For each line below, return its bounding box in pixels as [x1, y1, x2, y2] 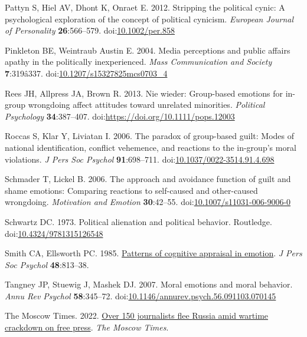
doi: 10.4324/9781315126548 [5, 227, 103, 239]
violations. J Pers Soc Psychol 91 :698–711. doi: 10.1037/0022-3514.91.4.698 [5, 153, 275, 165]
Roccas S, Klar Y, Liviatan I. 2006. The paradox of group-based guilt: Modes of [5, 130, 294, 142]
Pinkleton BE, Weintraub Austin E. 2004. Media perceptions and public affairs [5, 44, 290, 56]
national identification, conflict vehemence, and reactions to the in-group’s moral [5, 141, 296, 153]
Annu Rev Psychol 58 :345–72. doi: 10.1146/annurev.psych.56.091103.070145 [5, 289, 276, 302]
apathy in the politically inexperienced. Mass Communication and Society [5, 55, 272, 68]
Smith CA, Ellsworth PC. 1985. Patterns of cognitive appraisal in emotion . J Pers [5, 247, 302, 259]
